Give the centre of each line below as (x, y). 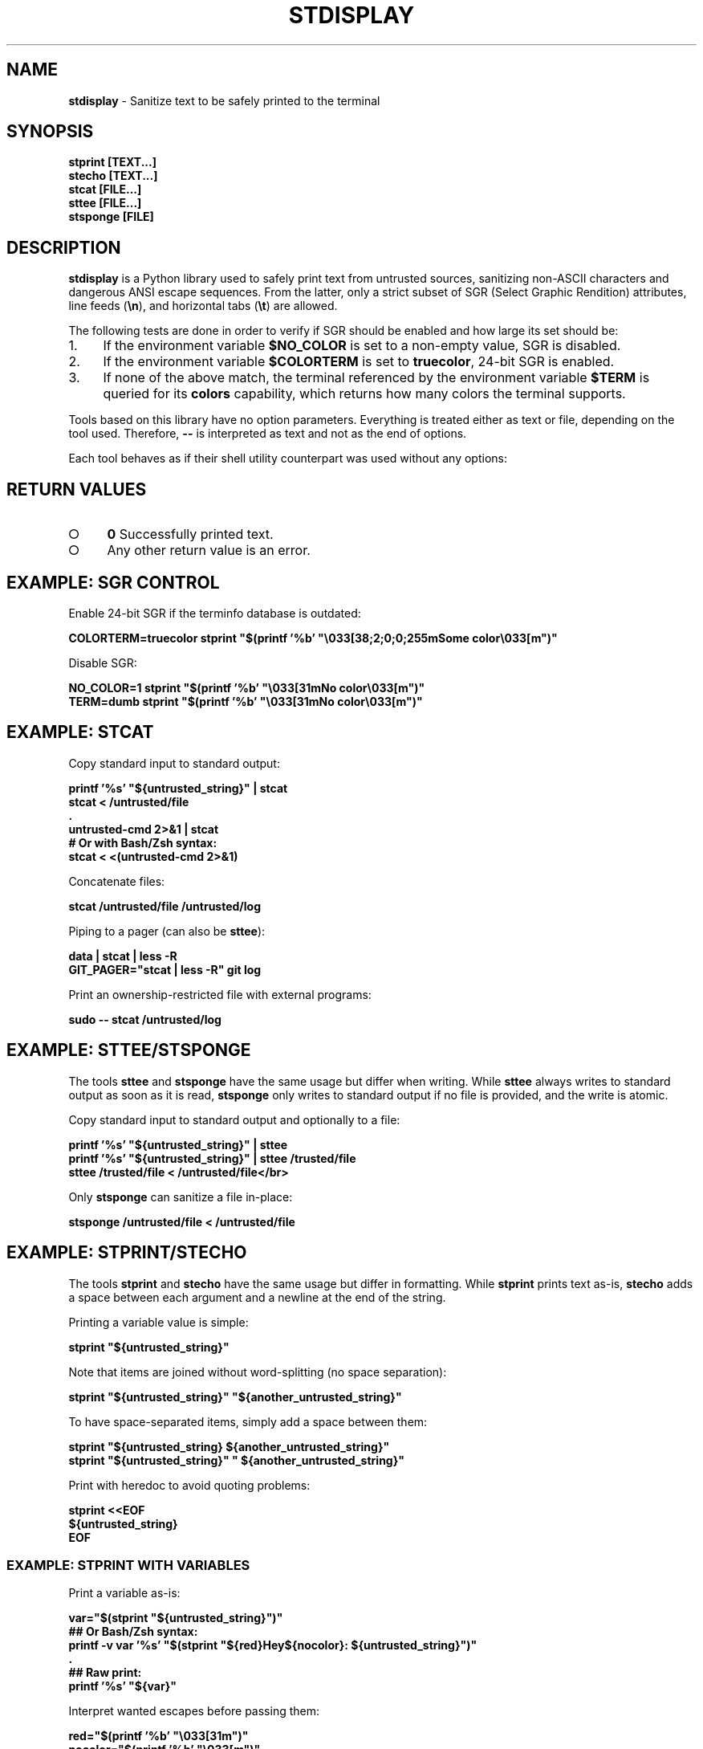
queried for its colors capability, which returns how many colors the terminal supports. (364, 394)
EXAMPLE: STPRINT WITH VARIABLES (128, 1565)
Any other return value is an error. (209, 550)
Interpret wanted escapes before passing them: (194, 1711)
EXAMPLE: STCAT (80, 732)
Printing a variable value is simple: (158, 1322)
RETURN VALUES (77, 489)
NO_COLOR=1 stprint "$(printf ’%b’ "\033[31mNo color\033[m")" (247, 687)
